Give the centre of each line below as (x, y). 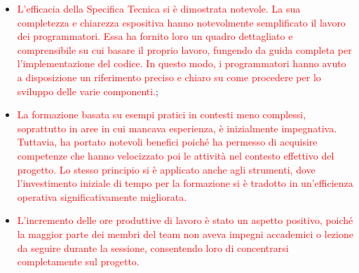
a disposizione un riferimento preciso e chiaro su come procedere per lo (169, 77)
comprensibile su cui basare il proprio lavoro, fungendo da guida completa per (184, 49)
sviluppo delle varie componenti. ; (88, 91)
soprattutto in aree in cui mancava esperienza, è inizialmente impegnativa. (177, 128)
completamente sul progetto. (78, 261)
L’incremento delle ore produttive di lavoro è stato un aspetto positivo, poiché (185, 220)
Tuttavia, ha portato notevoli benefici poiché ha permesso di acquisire (167, 142)
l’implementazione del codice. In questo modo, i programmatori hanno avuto (182, 63)
